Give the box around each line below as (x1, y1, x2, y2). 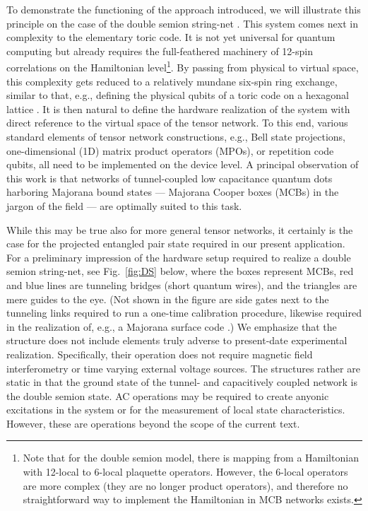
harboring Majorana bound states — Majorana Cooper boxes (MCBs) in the (6, 184, 339, 199)
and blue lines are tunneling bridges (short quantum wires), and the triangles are (6, 277, 357, 292)
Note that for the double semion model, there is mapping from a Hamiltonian (23, 450, 359, 465)
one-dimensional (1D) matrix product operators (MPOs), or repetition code (6, 143, 334, 158)
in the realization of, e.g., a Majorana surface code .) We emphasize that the (6, 319, 337, 334)
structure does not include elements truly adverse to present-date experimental (6, 333, 348, 348)
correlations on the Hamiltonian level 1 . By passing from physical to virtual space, (6, 58, 359, 75)
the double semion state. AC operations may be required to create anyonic (6, 388, 329, 403)
